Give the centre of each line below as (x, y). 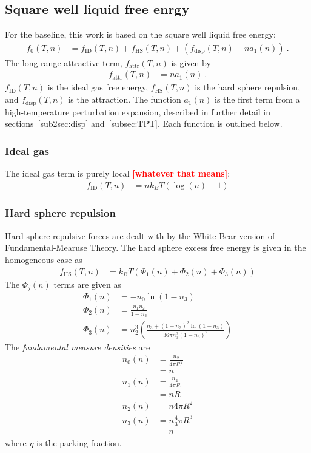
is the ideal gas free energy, (98, 87)
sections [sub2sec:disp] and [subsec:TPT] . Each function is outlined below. (144, 124)
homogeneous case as (44, 259)
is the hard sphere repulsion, (248, 87)
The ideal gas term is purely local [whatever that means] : (118, 173)
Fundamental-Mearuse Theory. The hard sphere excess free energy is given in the (155, 247)
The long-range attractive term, (64, 62)
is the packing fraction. (79, 442)
